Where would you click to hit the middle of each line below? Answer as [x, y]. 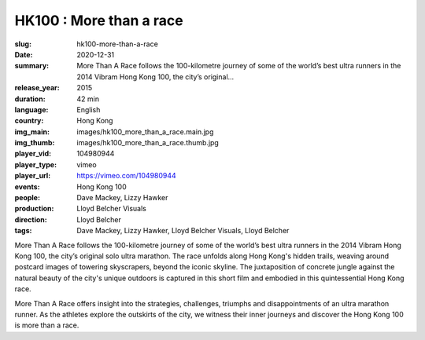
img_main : [32, 132]
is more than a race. [47, 325]
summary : [32, 66]
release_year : [37, 88]
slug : [23, 44]
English [89, 109]
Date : [24, 54]
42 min [88, 99]
